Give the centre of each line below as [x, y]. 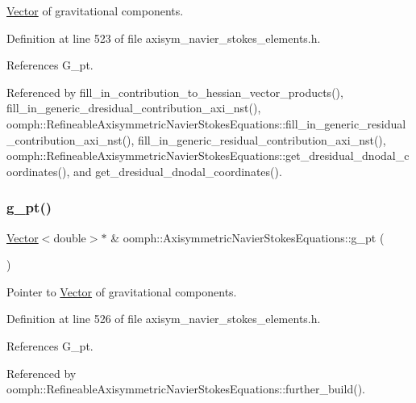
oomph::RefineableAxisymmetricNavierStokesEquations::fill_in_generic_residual [206, 123]
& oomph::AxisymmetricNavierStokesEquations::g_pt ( [248, 237]
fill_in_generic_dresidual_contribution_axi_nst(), [134, 108]
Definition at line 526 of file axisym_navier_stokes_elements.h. [164, 319]
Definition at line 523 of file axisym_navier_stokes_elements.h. [164, 38]
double [70, 237]
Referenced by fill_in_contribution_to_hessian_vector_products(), [175, 92]
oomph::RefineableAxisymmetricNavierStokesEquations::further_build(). [186, 389]
